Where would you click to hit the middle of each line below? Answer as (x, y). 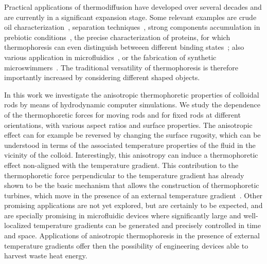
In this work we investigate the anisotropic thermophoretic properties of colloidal (132, 94)
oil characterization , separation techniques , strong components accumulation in (132, 27)
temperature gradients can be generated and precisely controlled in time (147, 225)
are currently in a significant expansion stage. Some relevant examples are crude (130, 17)
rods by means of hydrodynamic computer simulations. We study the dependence (132, 105)
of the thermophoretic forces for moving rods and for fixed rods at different (122, 114)
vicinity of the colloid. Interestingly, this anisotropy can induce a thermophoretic (131, 155)
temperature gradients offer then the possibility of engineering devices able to (126, 245)
